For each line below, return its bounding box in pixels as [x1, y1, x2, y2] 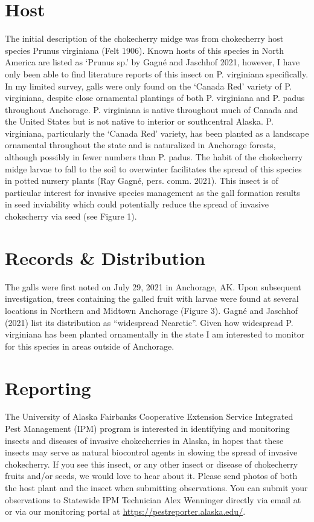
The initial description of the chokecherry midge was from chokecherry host [5, 32, 284, 45]
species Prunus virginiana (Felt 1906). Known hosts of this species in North [5, 44, 284, 56]
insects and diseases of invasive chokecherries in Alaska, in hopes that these [5, 434, 284, 446]
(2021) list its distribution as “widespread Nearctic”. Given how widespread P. [5, 316, 293, 328]
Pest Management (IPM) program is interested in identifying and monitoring [5, 422, 290, 435]
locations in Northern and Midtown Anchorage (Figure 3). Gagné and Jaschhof [5, 304, 298, 316]
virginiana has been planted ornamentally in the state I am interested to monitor [5, 328, 305, 341]
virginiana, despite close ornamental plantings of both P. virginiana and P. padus [5, 91, 305, 104]
